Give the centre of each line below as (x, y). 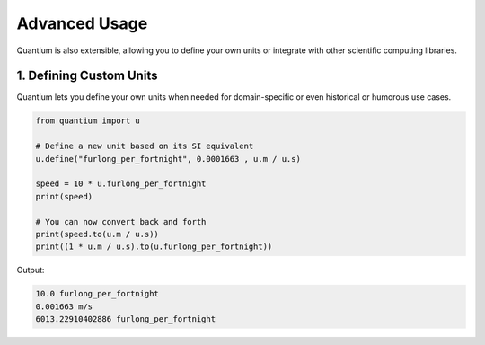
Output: (31, 270)
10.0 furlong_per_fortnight (97, 294)
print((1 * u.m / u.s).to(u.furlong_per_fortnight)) (154, 247)
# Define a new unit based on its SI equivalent (145, 146)
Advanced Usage (82, 23)
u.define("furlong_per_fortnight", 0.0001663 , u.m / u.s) (168, 159)
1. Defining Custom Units (87, 76)
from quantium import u (88, 121)
